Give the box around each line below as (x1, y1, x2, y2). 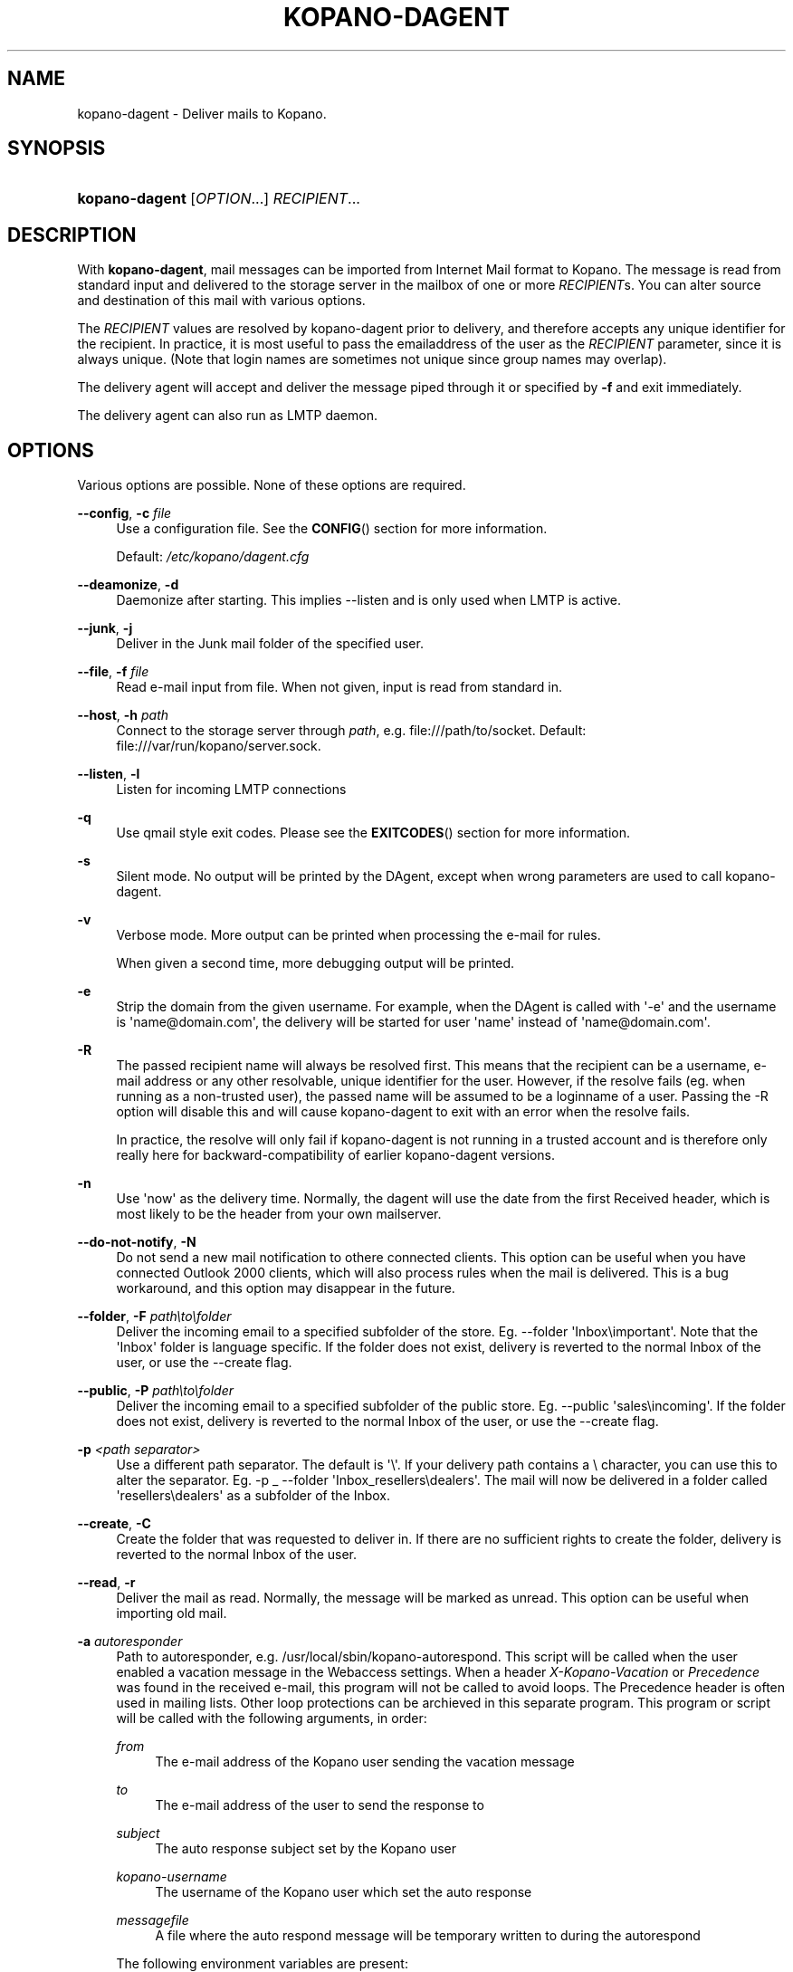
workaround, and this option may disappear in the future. (116, 1280, 455, 1297)
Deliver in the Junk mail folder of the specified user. (116, 636, 424, 652)
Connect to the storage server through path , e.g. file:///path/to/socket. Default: (116, 723, 587, 739)
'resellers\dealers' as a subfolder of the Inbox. (116, 1488, 390, 1504)
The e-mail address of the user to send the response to (155, 1797, 484, 1814)
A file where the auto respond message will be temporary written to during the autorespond (155, 1928, 701, 1944)
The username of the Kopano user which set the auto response (155, 1884, 532, 1900)
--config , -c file (77, 505, 172, 522)
